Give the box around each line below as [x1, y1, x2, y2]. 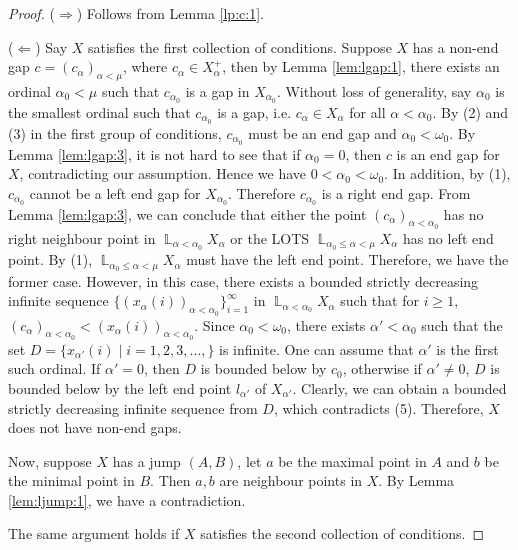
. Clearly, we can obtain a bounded [292, 377, 507, 398]
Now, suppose [8, 450, 92, 471]
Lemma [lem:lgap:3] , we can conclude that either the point [8, 203, 367, 224]
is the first [436, 338, 499, 359]
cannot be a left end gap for [29, 182, 201, 203]
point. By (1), [8, 249, 93, 270]
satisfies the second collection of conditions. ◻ [200, 523, 485, 544]
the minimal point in [8, 470, 135, 491]
